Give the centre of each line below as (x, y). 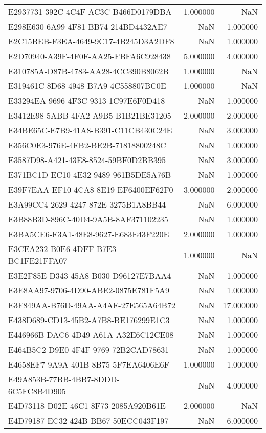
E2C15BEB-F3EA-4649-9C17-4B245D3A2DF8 (91, 41)
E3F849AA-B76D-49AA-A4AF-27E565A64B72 (92, 305)
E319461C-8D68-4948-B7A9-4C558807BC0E (87, 86)
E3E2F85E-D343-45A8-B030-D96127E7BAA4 (90, 275)
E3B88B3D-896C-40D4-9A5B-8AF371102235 (88, 219)
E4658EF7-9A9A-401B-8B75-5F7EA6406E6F (89, 364)
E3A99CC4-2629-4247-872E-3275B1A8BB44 (87, 204)
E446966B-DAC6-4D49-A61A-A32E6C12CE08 (91, 335)
